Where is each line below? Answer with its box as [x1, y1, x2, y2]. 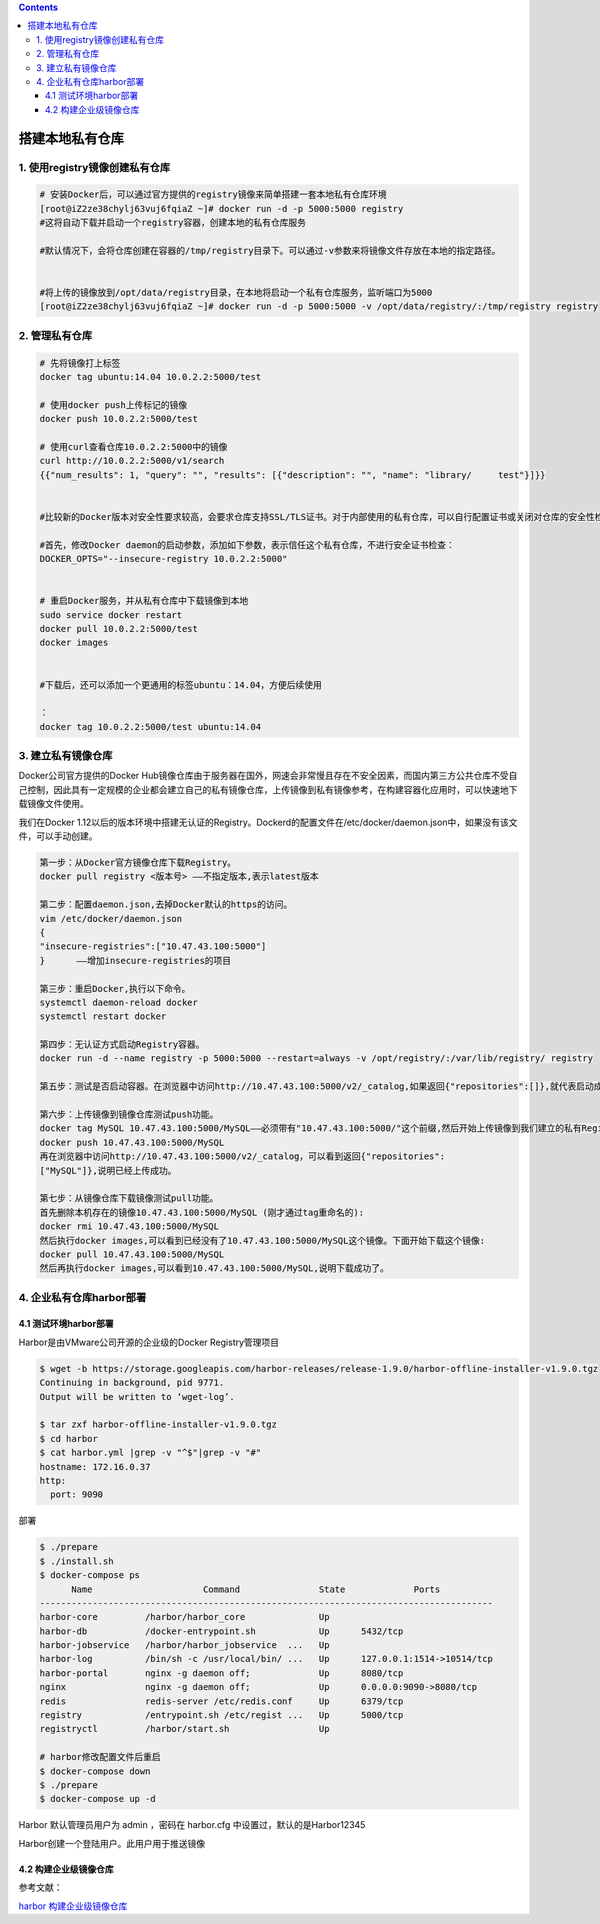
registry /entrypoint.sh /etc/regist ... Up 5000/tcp [39, 1710, 404, 1721]
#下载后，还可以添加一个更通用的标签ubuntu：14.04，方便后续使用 [39, 679, 322, 690]
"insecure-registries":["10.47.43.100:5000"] [39, 941, 267, 952]
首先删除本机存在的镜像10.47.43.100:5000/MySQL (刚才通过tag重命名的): [39, 1206, 365, 1218]
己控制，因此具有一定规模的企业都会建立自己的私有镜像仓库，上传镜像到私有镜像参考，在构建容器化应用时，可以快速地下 [18, 783, 518, 795]
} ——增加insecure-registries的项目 [39, 955, 232, 966]
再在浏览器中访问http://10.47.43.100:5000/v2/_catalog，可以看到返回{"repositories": [39, 1151, 445, 1162]
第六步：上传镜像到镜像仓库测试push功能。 [39, 1109, 219, 1120]
